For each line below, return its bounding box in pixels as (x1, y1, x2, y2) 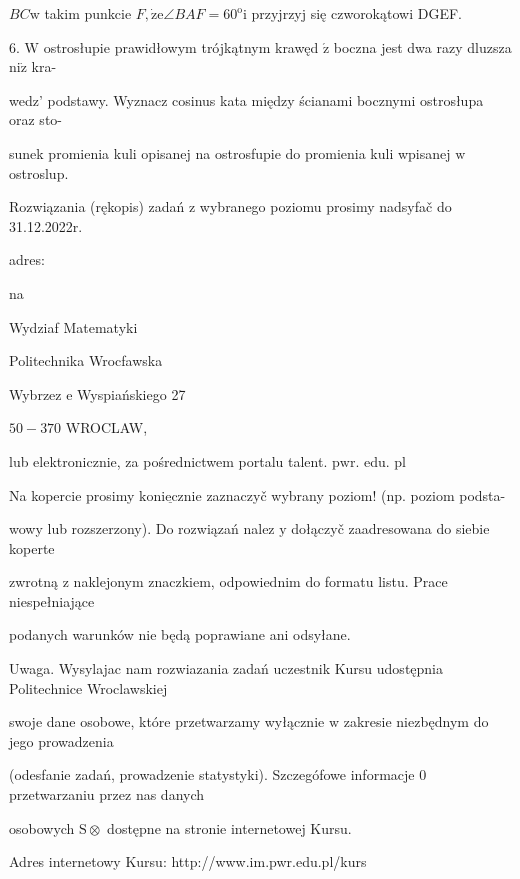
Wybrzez (9, 383, 62, 404)
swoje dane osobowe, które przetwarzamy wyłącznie (9, 711, 325, 732)
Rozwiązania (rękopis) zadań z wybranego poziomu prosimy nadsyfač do (9, 196, 452, 217)
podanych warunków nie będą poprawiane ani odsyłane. (9, 624, 351, 645)
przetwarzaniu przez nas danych (9, 784, 205, 805)
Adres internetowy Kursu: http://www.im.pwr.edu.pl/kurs (9, 851, 367, 872)
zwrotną (9, 571, 59, 592)
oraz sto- (9, 109, 62, 130)
